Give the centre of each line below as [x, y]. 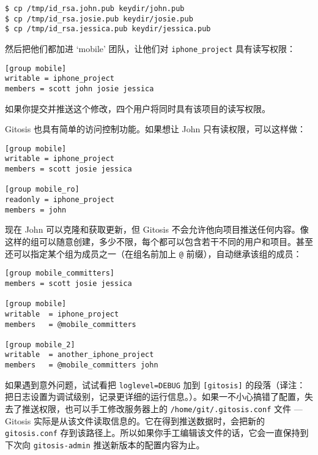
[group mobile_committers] [60, 273]
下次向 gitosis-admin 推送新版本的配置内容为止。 [105, 444]
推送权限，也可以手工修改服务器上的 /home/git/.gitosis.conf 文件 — [162, 409]
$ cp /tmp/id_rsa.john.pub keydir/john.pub [95, 9]
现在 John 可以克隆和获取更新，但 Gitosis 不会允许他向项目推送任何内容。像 [157, 229]
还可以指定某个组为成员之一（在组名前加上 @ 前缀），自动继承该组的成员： [153, 253]
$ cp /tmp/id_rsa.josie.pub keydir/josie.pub [99, 19]
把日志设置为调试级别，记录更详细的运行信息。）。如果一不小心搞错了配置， [155, 397]
